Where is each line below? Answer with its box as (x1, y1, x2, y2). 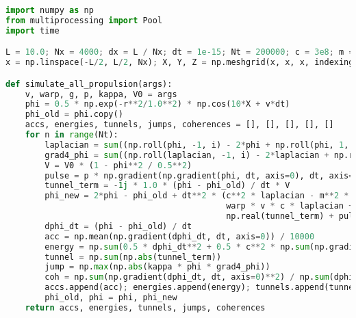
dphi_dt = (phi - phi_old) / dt (44, 221, 192, 231)
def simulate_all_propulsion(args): (5, 79, 173, 89)
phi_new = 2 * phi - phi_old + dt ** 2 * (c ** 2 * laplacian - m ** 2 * (44, 191, 349, 201)
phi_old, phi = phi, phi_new (44, 293, 177, 303)
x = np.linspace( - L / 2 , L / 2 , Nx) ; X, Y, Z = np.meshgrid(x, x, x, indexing (5, 57, 354, 68)
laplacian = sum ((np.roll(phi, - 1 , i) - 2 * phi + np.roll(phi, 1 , (44, 140, 349, 150)
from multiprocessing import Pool (5, 15, 163, 25)
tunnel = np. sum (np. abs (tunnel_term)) (44, 252, 222, 262)
